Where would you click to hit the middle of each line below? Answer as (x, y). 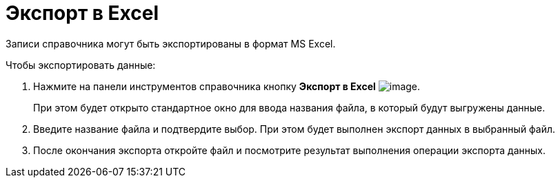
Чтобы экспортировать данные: (81, 65)
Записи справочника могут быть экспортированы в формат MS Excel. (171, 43)
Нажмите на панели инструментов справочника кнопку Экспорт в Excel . (227, 86)
